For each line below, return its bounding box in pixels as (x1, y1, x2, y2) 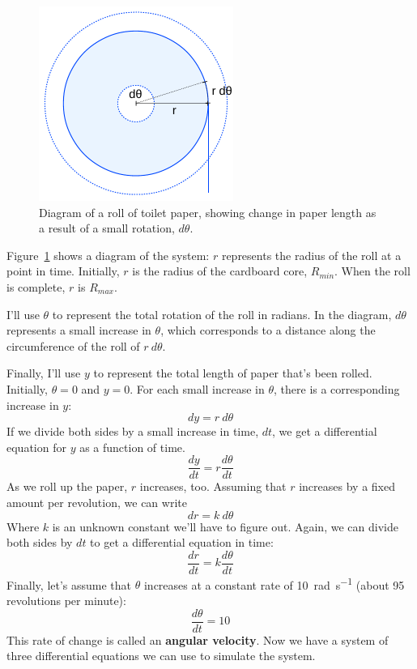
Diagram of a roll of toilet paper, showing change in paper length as (39, 203, 377, 220)
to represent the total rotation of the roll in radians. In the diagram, (52, 305, 392, 322)
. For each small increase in (130, 380, 265, 397)
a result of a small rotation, (39, 219, 175, 236)
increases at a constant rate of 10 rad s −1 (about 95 (143, 573, 405, 593)
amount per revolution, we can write (6, 493, 187, 510)
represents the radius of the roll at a (221, 246, 402, 263)
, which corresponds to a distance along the (160, 322, 376, 339)
